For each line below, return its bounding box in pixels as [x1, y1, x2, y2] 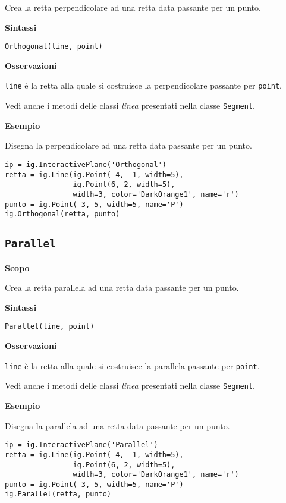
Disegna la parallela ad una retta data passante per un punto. [5, 419, 230, 432]
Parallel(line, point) [5, 322, 95, 331]
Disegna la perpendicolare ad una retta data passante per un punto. [5, 139, 252, 152]
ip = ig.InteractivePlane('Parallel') [5, 441, 158, 449]
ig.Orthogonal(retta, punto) [5, 210, 120, 219]
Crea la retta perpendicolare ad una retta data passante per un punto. [5, 1, 261, 13]
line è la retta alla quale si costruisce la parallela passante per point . [5, 359, 260, 372]
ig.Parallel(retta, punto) [5, 490, 111, 499]
